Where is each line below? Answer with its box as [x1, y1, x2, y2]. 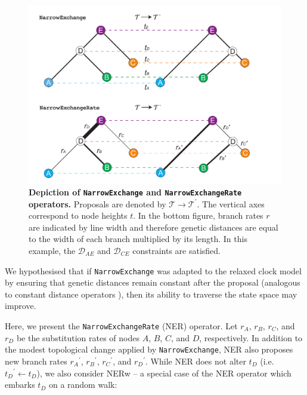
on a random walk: [48, 378, 117, 391]
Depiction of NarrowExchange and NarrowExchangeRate [29, 185, 242, 198]
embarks [5, 378, 35, 391]
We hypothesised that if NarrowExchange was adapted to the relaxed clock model [5, 264, 302, 277]
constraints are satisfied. [132, 244, 221, 256]
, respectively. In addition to [199, 331, 303, 344]
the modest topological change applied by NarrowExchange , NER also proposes [5, 343, 293, 356]
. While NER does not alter [145, 354, 246, 367]
